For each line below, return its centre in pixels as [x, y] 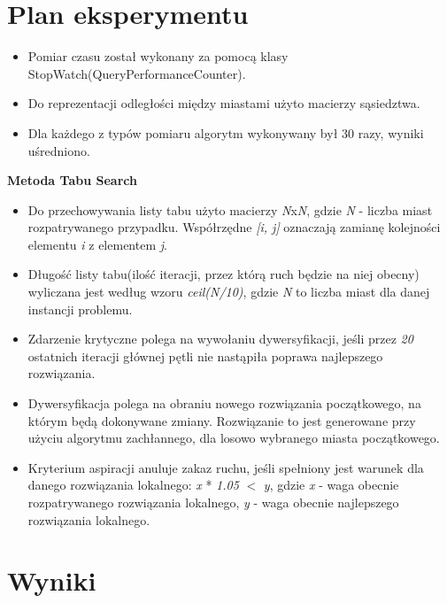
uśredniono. [59, 150]
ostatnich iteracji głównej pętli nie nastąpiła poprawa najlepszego [205, 356]
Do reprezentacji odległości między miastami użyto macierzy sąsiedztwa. [224, 103]
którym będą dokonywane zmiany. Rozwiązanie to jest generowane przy [222, 420]
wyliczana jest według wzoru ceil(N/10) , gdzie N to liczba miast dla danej [229, 292]
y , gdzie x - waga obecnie [331, 485]
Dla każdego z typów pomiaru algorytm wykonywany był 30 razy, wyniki [226, 132]
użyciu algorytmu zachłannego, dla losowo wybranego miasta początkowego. [234, 438]
